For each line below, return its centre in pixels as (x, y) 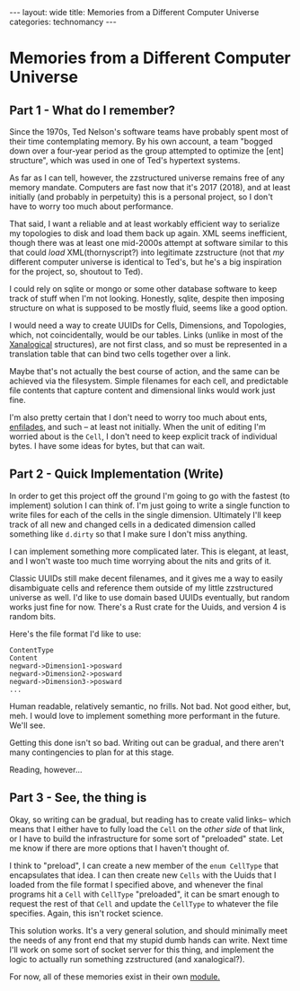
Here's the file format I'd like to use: (75, 634)
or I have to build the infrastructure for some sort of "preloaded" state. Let (146, 838)
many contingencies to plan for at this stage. (92, 752)
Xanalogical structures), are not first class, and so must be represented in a (148, 344)
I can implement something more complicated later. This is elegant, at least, (149, 551)
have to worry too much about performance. (91, 206)
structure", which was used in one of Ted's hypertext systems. (125, 160)
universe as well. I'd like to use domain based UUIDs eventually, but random (150, 597)
